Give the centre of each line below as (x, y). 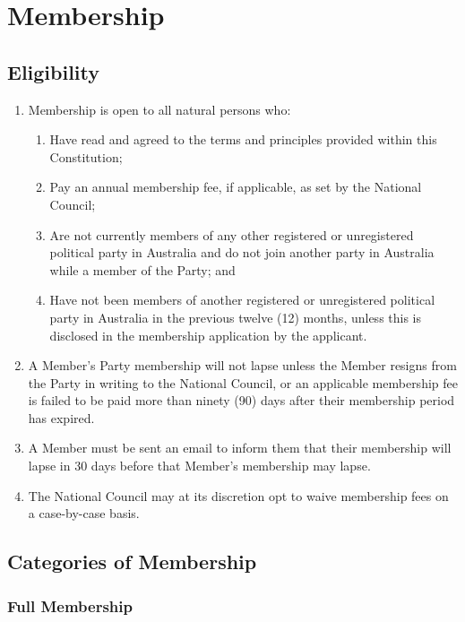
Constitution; (86, 156)
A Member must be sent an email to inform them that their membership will (240, 448)
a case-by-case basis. (84, 513)
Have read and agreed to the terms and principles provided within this (243, 139)
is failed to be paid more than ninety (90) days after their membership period (241, 400)
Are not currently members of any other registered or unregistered (232, 234)
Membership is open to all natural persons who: (159, 109)
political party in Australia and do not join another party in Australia (242, 252)
